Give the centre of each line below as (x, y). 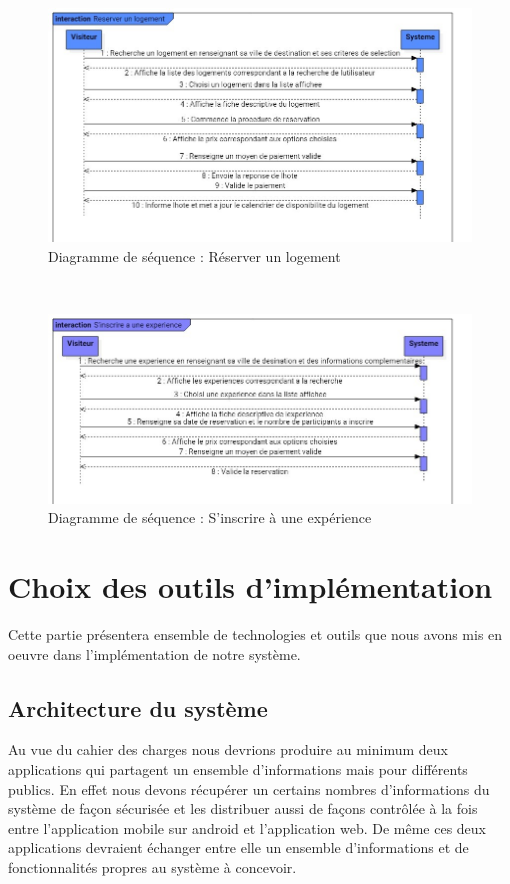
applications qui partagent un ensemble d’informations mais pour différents (238, 768)
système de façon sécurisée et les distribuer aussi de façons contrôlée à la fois (243, 808)
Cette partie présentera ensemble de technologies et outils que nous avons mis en (255, 633)
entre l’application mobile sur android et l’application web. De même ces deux (247, 827)
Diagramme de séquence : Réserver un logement (194, 256)
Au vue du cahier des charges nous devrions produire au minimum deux (228, 749)
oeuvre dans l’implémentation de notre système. (154, 653)
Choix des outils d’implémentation (250, 586)
